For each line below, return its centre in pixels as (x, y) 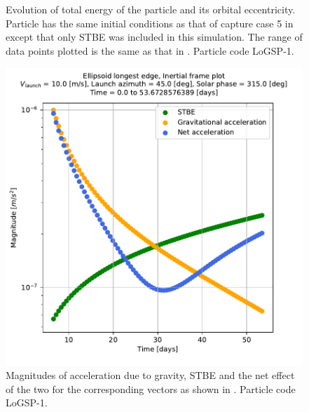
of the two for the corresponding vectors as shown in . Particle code (151, 388)
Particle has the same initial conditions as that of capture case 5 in (150, 23)
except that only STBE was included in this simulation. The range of (154, 37)
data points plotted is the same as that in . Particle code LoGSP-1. (150, 50)
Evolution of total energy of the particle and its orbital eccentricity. (151, 9)
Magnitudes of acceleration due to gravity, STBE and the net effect (150, 374)
